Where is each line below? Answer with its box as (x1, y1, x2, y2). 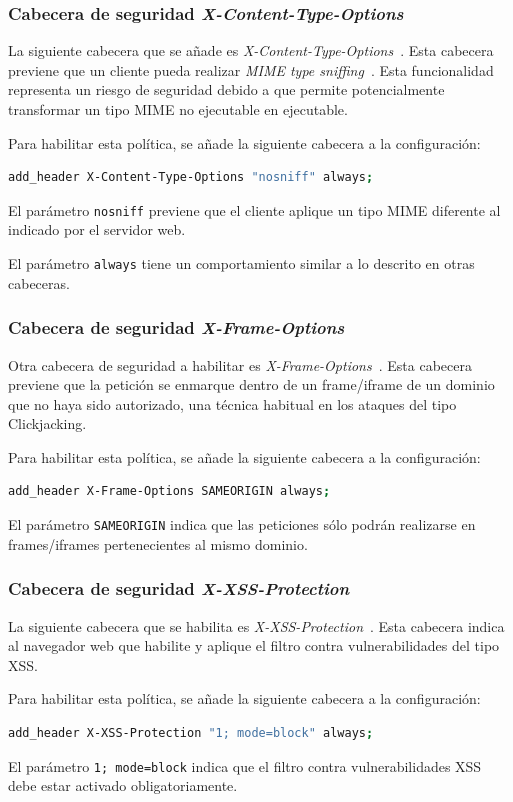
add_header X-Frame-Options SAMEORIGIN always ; (8, 484, 331, 499)
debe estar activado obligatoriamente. (8, 775, 238, 796)
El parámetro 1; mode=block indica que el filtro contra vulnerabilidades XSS (8, 755, 482, 776)
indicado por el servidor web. (8, 219, 186, 240)
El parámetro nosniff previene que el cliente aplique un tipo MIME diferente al (8, 199, 501, 220)
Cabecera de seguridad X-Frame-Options (8, 315, 345, 340)
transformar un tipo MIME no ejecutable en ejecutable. (8, 99, 348, 119)
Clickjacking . (8, 413, 87, 434)
